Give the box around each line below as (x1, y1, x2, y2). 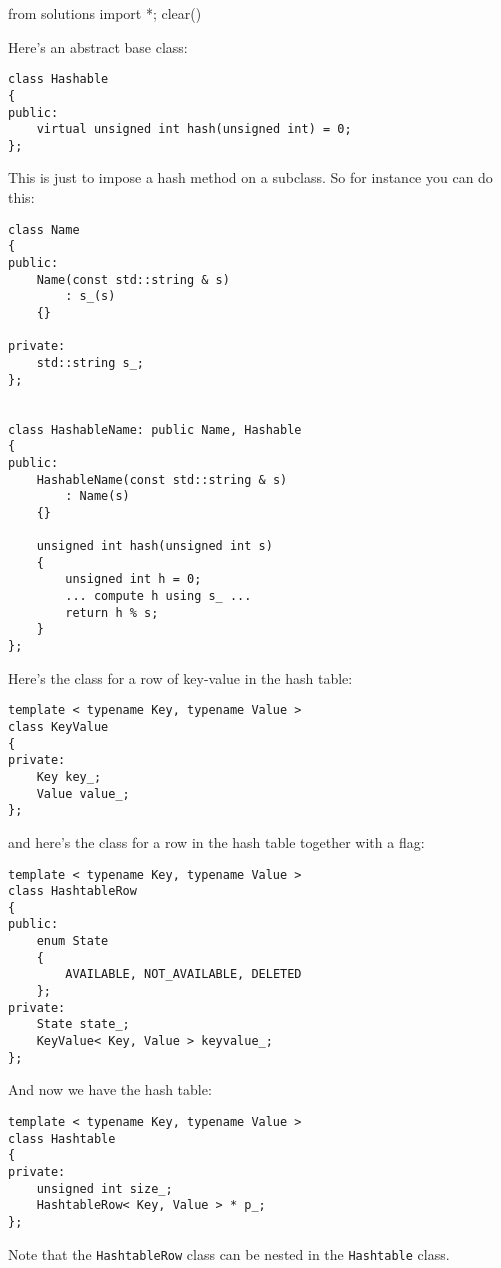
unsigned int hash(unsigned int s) (36, 539, 273, 554)
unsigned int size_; (36, 1181, 173, 1196)
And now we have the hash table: (8, 1079, 212, 1100)
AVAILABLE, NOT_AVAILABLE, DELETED (65, 967, 302, 982)
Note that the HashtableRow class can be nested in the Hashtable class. (8, 1243, 450, 1264)
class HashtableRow (8, 884, 137, 899)
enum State (36, 934, 109, 949)
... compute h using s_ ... (65, 589, 252, 604)
